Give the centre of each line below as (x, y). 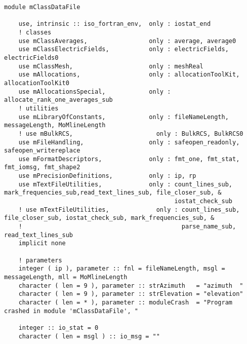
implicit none (42, 243)
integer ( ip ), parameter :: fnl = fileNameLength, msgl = (122, 269)
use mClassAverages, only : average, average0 (127, 41)
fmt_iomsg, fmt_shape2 (42, 167)
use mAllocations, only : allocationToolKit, (129, 75)
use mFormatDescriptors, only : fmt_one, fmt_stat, (129, 159)
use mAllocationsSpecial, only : (95, 91)
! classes (35, 32)
